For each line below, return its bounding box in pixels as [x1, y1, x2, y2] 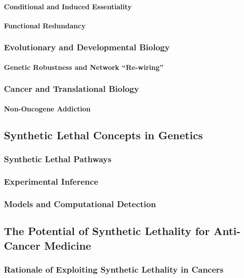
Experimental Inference [4, 175, 98, 187]
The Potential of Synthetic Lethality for [4, 223, 210, 238]
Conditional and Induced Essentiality [4, 1, 132, 11]
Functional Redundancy [4, 20, 86, 30]
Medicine [44, 237, 91, 253]
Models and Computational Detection [4, 197, 156, 210]
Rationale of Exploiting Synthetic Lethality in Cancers [4, 263, 223, 275]
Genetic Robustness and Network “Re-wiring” [4, 62, 164, 72]
